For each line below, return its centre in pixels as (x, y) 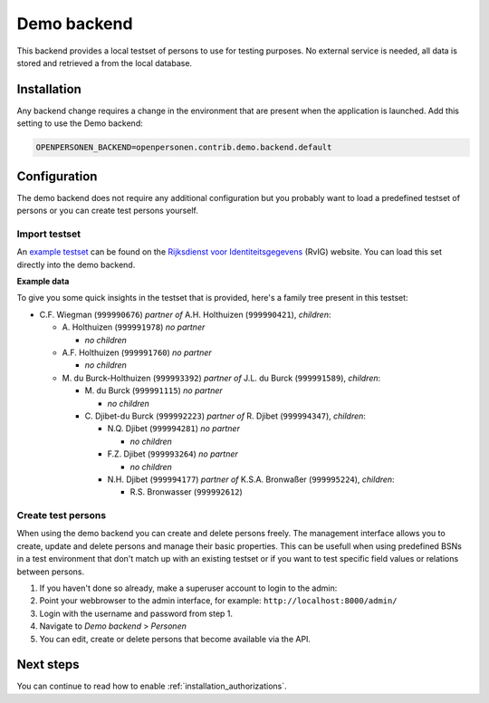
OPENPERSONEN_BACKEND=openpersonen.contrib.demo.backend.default (184, 148)
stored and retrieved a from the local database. (105, 63)
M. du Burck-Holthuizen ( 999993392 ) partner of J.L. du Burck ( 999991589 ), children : (221, 378)
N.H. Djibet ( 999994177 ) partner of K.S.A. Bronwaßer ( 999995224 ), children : (251, 479)
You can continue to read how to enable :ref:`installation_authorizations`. (152, 686)
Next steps (48, 664)
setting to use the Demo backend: (80, 123)
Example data (43, 282)
